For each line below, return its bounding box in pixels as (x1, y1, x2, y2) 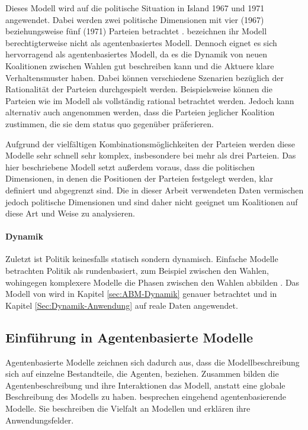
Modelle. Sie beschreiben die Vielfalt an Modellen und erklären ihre (5, 402, 251, 415)
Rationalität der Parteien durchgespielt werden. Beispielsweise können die (5, 83, 272, 95)
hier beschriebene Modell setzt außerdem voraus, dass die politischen (5, 160, 255, 173)
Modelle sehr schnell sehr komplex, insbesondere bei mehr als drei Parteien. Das (5, 149, 296, 161)
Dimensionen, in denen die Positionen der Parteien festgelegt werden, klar (5, 172, 274, 185)
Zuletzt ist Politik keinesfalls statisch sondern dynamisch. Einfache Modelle (5, 253, 278, 265)
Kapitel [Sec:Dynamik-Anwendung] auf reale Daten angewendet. (5, 299, 238, 311)
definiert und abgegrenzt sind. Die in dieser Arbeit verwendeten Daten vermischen (5, 183, 304, 196)
